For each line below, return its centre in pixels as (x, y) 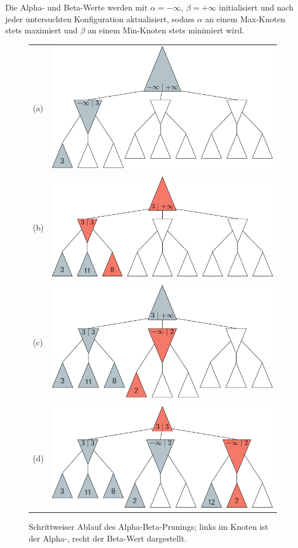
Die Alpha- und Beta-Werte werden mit (77, 7)
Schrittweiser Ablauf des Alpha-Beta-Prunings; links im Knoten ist (149, 527)
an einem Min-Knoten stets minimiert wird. (166, 30)
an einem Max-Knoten (245, 18)
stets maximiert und (42, 30)
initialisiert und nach (256, 7)
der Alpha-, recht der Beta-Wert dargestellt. (108, 538)
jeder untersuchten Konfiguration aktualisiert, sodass (100, 18)
